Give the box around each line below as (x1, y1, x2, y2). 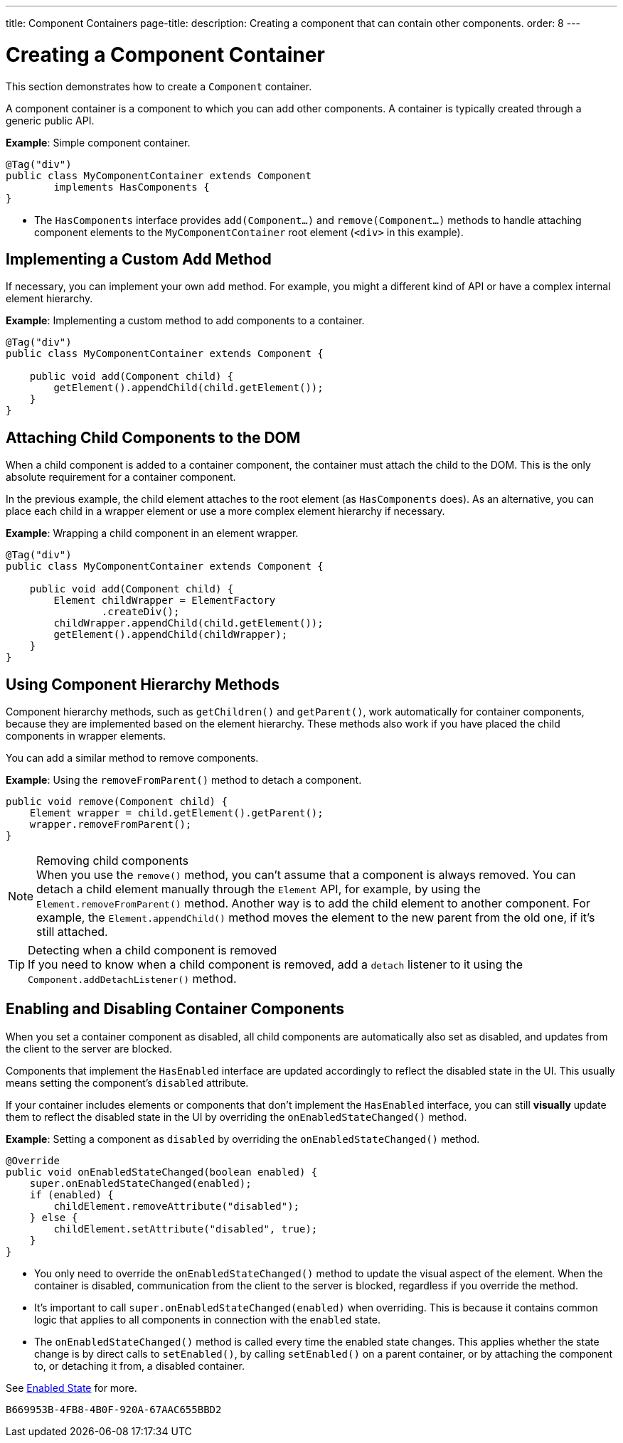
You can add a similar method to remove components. (6, 752, 259, 765)
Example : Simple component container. (6, 136, 191, 149)
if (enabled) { (29, 1188, 114, 1200)
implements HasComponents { (53, 181, 210, 193)
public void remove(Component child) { (6, 796, 228, 808)
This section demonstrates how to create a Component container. (6, 80, 312, 92)
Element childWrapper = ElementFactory (53, 595, 276, 607)
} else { (29, 1211, 78, 1223)
